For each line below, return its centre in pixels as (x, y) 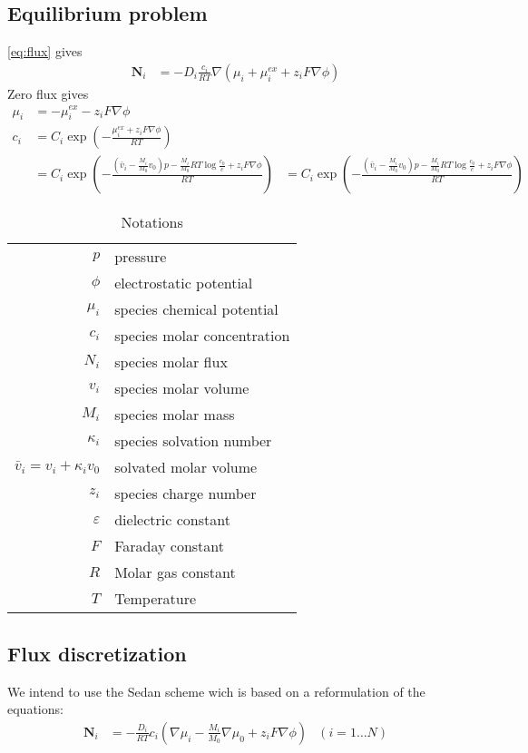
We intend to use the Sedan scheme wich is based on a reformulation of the (216, 691)
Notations (152, 222)
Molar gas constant (175, 572)
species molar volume (182, 388)
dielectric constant (172, 520)
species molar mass (175, 415)
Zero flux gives (48, 93)
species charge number (186, 494)
